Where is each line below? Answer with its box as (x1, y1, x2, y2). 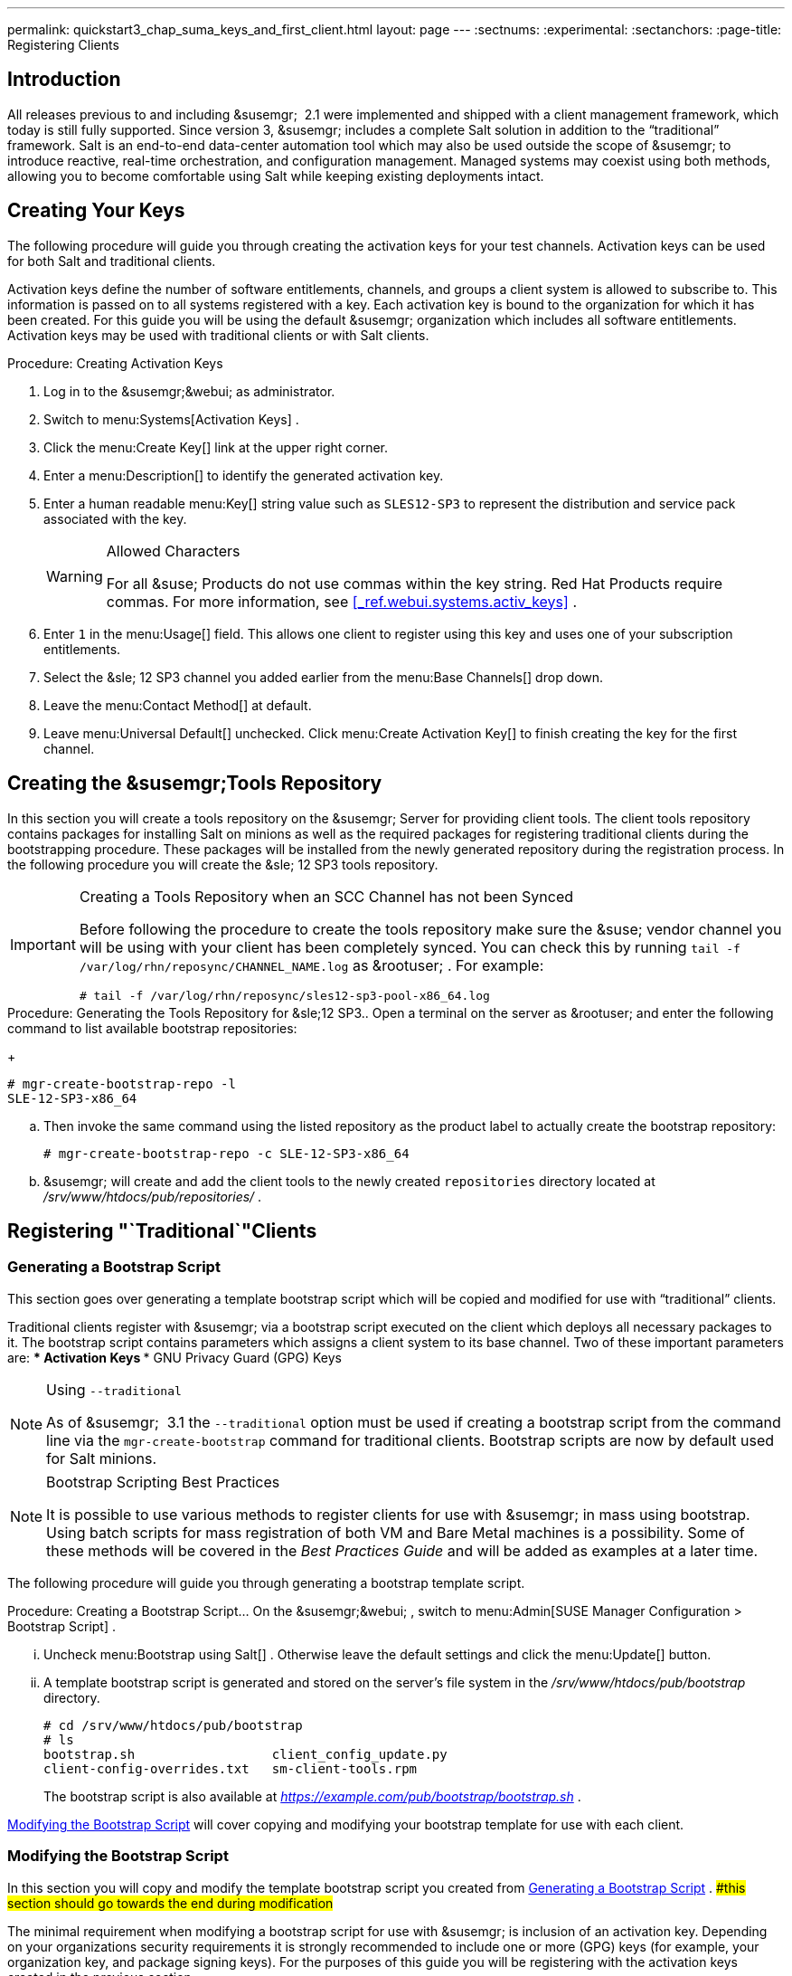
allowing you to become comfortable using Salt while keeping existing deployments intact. (7, 167, 544, 184)
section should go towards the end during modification (7, 1895, 334, 1911)
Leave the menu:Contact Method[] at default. (43, 697, 312, 713)
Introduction (7, 68, 121, 91)
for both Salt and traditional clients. (7, 252, 216, 269)
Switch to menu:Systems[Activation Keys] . (43, 411, 299, 427)
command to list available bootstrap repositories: (7, 1020, 297, 1036)
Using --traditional (46, 1380, 182, 1399)
